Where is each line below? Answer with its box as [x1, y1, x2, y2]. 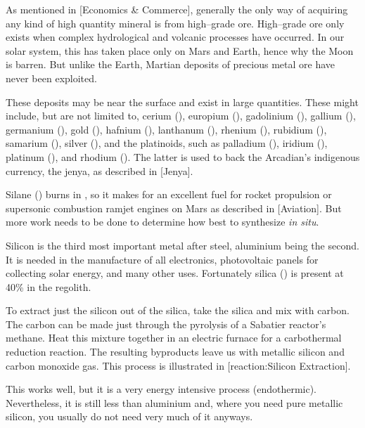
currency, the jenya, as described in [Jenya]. [6, 163, 193, 178]
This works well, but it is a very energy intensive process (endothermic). [6, 382, 317, 396]
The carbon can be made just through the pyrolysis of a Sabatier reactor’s [6, 316, 326, 331]
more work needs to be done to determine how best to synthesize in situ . [6, 214, 319, 229]
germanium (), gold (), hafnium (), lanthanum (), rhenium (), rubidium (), [6, 122, 327, 136]
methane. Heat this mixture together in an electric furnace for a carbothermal [6, 330, 342, 345]
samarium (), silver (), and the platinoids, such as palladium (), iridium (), [6, 136, 328, 150]
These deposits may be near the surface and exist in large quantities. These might [6, 94, 359, 109]
